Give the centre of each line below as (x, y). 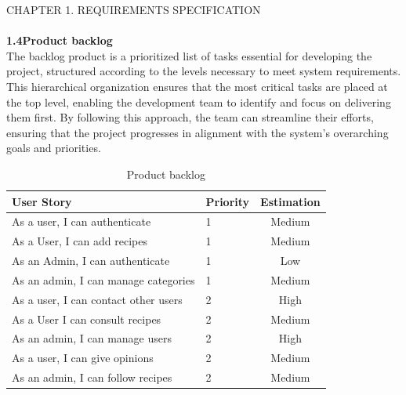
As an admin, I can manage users (92, 338)
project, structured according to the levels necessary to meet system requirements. (204, 71)
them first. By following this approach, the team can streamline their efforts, (190, 117)
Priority (228, 201)
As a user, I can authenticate (82, 221)
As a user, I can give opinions (83, 358)
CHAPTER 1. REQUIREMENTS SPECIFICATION (134, 9)
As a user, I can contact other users (97, 299)
